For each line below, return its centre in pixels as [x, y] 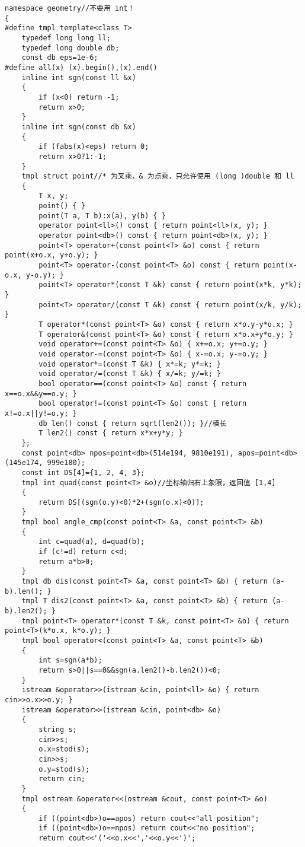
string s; [58, 729]
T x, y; [54, 196]
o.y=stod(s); [64, 769]
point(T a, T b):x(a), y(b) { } [102, 216]
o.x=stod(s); [64, 749]
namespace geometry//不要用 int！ [70, 8]
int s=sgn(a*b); [70, 660]
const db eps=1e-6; [60, 58]
